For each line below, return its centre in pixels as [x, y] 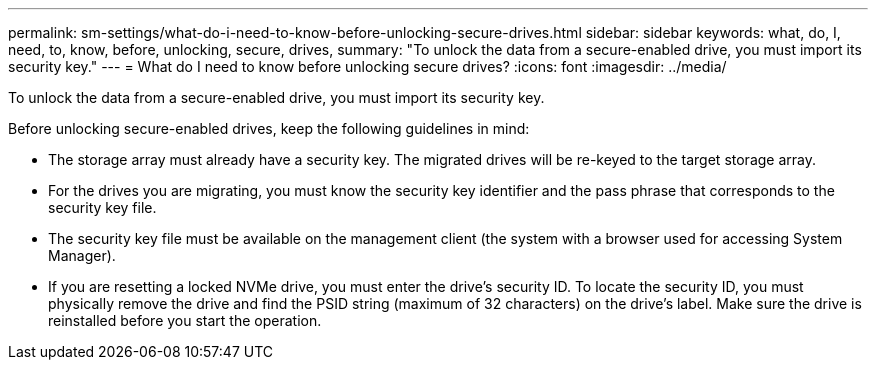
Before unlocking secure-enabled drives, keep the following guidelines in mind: [269, 128]
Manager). [82, 255]
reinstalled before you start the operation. [185, 320]
